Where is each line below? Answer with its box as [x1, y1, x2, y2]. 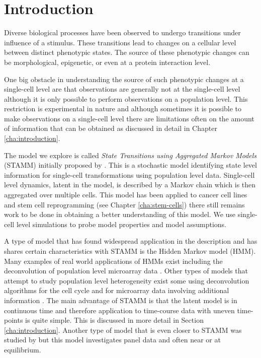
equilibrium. [4, 344, 41, 354]
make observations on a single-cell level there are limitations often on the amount [4, 113, 254, 123]
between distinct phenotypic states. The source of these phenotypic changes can [4, 47, 249, 57]
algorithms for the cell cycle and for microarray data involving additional [4, 285, 229, 296]
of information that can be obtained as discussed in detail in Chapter [4, 123, 217, 133]
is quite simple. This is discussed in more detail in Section [25, 315, 204, 325]
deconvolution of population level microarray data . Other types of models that [4, 265, 248, 276]
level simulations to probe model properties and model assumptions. [16, 219, 226, 229]
